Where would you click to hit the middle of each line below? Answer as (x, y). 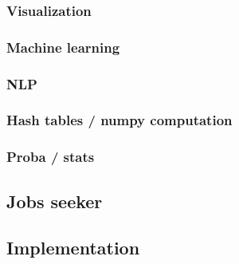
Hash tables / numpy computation (119, 120)
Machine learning (63, 47)
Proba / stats (51, 157)
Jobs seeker (55, 201)
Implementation (73, 248)
